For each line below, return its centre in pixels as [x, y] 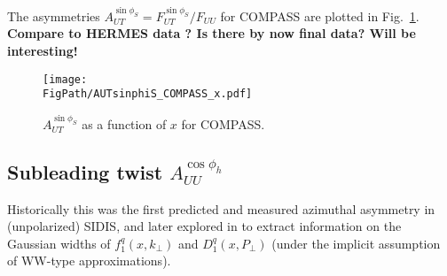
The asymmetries [54, 15]
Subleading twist [85, 171]
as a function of [124, 123]
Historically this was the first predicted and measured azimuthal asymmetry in [221, 208]
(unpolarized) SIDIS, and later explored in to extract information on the [204, 226]
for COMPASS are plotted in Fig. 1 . [320, 15]
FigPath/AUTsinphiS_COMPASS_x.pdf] [148, 94]
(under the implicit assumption [356, 243]
